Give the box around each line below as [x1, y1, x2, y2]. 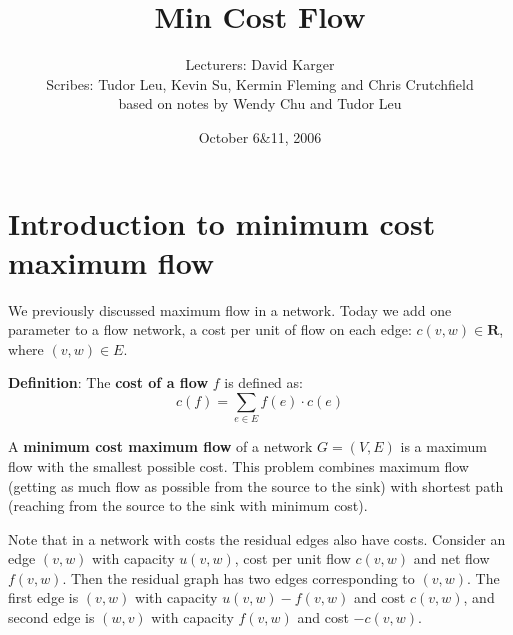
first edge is [8, 587, 79, 608]
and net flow [413, 548, 490, 569]
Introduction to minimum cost [8, 202, 436, 243]
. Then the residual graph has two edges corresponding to [62, 567, 415, 588]
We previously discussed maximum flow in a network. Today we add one [8, 299, 452, 320]
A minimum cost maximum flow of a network [8, 436, 313, 457]
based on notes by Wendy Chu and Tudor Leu [118, 93, 402, 114]
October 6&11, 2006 [198, 126, 322, 147]
